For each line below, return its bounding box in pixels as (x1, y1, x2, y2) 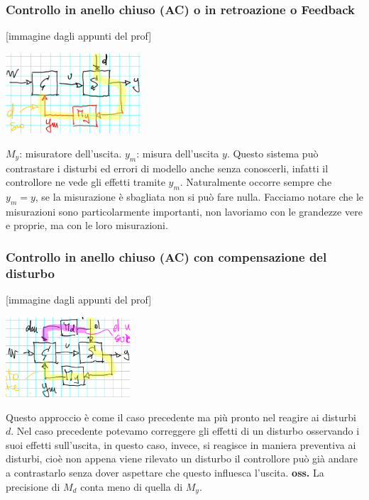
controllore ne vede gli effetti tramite (6, 174, 165, 189)
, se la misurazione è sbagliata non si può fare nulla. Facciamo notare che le (35, 189, 363, 204)
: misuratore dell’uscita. (19, 145, 122, 160)
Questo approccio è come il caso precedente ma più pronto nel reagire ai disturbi (6, 409, 356, 424)
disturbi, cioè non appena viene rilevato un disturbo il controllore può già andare (6, 451, 358, 466)
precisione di (6, 479, 60, 494)
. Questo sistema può (226, 145, 319, 160)
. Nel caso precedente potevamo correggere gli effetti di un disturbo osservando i (11, 423, 360, 438)
